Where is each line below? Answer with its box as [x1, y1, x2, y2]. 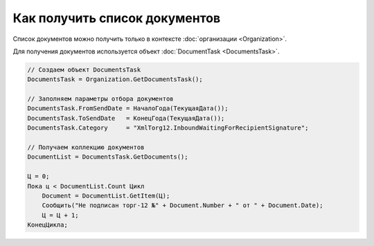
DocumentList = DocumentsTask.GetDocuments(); [27, 153, 188, 161]
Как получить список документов [12, 10, 221, 26]
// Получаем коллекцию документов [27, 143, 145, 152]
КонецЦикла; [27, 221, 69, 229]
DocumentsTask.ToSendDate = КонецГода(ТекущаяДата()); [27, 114, 225, 122]
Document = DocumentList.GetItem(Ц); [42, 192, 170, 200]
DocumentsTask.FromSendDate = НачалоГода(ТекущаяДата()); [27, 105, 229, 112]
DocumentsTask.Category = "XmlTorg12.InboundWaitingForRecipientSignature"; [27, 124, 309, 132]
